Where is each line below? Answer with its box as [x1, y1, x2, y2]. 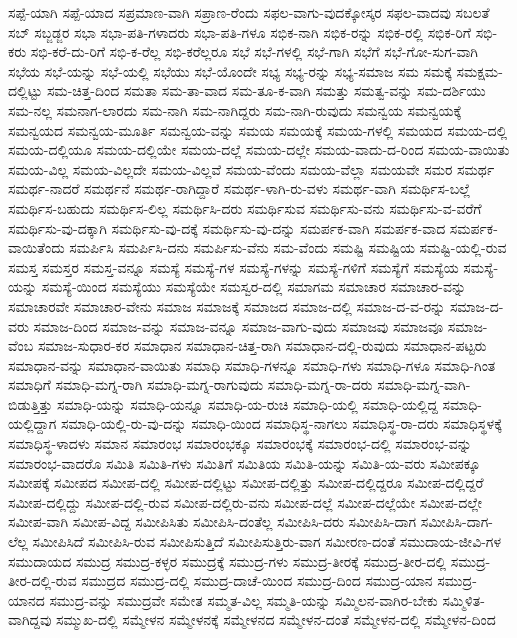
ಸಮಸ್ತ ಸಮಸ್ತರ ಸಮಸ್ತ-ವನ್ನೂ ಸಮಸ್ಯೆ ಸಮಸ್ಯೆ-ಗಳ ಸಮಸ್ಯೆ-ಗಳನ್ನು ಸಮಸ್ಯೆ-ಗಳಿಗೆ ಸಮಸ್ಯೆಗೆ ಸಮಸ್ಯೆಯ [8, 256, 459, 277]
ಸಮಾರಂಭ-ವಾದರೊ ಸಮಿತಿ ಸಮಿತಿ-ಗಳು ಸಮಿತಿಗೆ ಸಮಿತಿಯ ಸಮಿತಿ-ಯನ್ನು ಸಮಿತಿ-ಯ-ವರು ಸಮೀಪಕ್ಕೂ [8, 452, 481, 473]
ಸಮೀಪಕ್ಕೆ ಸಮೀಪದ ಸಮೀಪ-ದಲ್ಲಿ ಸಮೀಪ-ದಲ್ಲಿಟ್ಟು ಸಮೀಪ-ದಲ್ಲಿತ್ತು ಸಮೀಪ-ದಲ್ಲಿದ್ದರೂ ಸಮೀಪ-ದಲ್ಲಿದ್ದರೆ [8, 472, 484, 493]
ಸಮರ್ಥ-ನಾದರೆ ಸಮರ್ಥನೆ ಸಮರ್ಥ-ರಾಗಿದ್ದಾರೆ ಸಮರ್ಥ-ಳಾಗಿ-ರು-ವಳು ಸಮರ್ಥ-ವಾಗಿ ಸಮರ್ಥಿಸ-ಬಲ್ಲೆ [8, 178, 470, 199]
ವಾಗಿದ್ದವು [8, 609, 52, 630]
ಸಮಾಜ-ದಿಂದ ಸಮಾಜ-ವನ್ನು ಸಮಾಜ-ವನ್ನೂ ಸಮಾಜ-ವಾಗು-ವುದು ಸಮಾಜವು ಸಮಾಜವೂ [33, 315, 444, 336]
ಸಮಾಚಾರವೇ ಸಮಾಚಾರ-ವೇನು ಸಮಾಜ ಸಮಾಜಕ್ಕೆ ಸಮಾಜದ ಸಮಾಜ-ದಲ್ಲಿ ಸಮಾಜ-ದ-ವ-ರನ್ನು [8, 295, 446, 316]
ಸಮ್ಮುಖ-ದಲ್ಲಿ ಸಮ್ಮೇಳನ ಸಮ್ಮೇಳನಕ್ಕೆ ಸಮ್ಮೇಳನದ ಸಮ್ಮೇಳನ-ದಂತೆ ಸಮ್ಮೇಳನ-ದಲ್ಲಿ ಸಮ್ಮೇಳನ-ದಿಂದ [55, 609, 496, 630]
